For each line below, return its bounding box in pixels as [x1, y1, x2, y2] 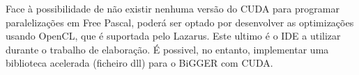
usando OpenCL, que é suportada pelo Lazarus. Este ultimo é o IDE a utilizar [6, 28, 341, 43]
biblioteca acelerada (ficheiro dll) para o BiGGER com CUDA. [6, 56, 273, 70]
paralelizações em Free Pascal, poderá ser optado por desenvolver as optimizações [6, 15, 354, 29]
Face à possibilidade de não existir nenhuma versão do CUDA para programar [6, 1, 339, 15]
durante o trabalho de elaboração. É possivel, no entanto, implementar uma [6, 42, 329, 56]
